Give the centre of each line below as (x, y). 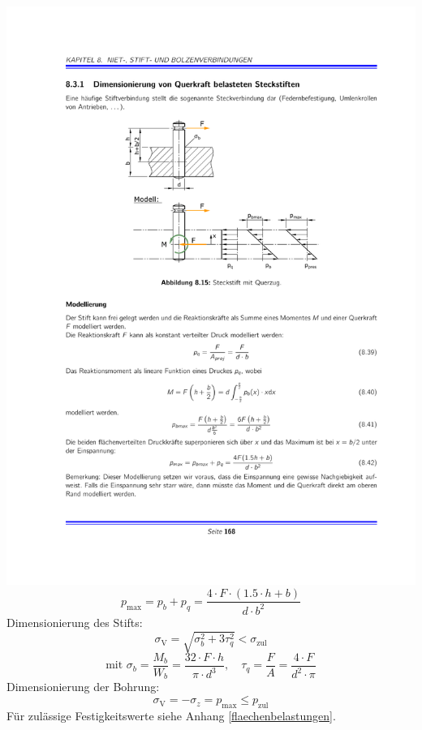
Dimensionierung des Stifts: (75, 622)
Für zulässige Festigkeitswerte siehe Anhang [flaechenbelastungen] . (171, 715)
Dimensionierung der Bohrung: (83, 687)
